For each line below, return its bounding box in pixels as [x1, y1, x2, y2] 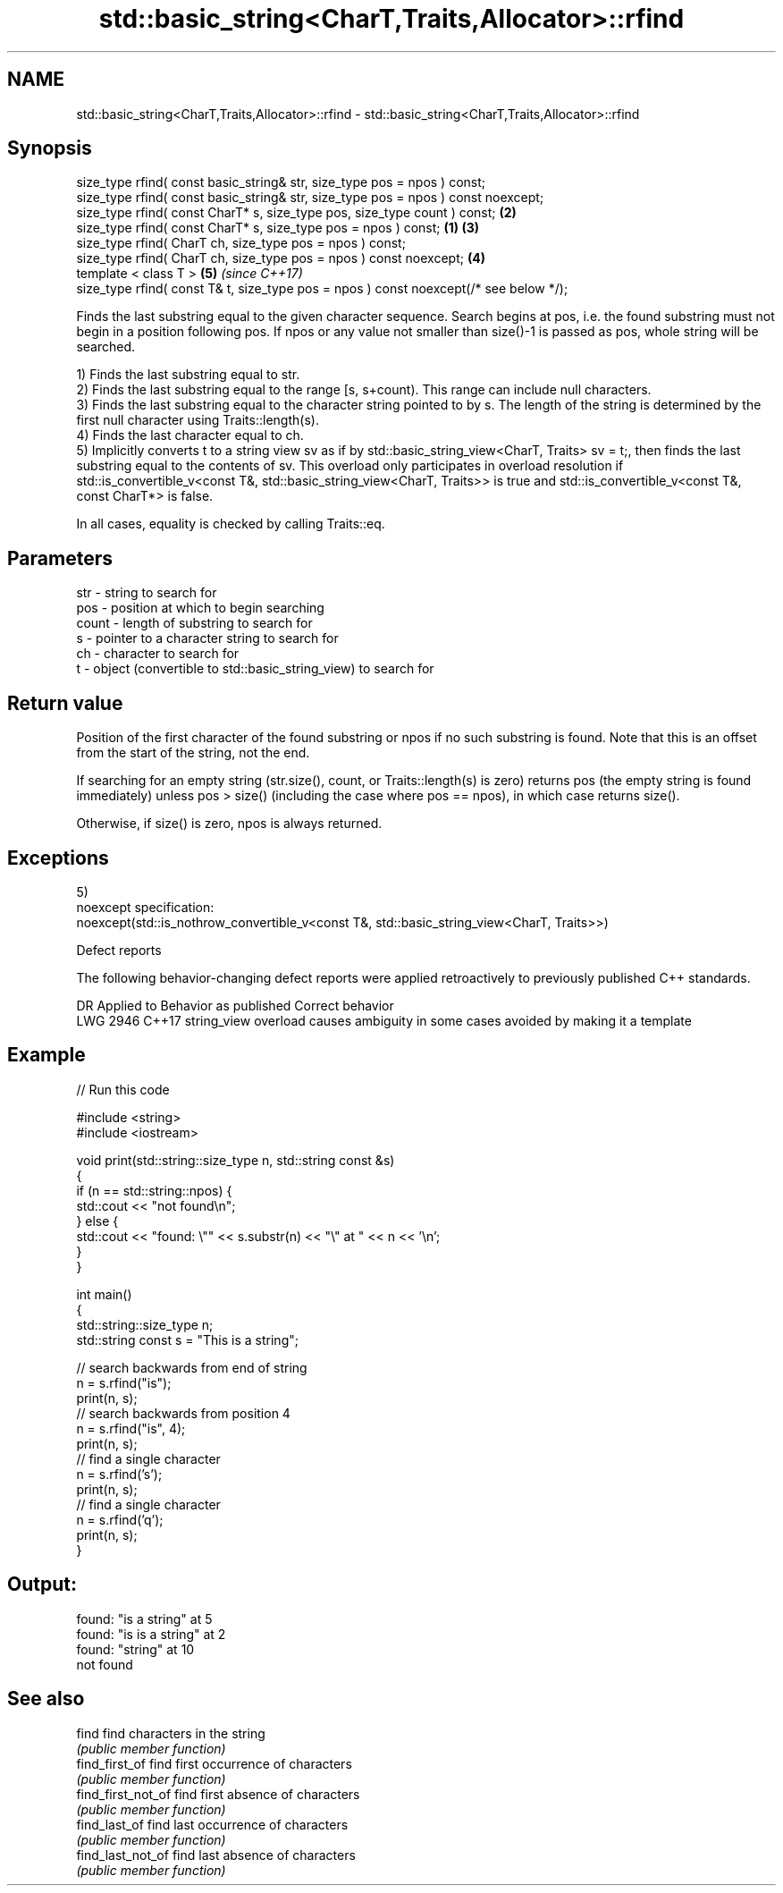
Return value [7, 691, 123, 714]
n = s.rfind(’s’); [76, 1466, 163, 1482]
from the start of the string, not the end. [76, 745, 310, 761]
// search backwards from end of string [76, 1359, 307, 1375]
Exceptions [7, 846, 109, 869]
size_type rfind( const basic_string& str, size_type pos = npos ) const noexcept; [76, 190, 544, 206]
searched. [76, 339, 136, 355]
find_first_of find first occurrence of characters [76, 1755, 352, 1771]
